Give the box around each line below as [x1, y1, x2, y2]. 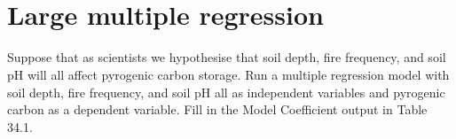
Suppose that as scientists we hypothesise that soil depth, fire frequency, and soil [7, 48, 446, 66]
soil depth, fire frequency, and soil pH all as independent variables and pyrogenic [7, 82, 445, 101]
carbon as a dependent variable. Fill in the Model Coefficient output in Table [7, 100, 428, 119]
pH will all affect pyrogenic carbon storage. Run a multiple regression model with [7, 65, 450, 83]
